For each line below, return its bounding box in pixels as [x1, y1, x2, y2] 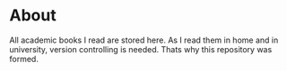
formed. [9, 53, 39, 64]
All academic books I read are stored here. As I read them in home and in [9, 35, 279, 45]
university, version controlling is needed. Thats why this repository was [9, 43, 273, 54]
